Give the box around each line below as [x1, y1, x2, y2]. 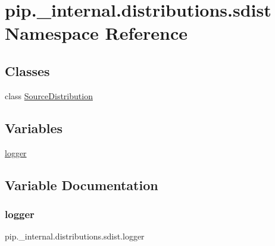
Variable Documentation [5, 175, 158, 194]
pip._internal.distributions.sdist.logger [5, 230, 145, 242]
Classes [5, 61, 50, 80]
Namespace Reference [5, 21, 187, 45]
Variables [5, 118, 63, 137]
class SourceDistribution [5, 89, 93, 102]
